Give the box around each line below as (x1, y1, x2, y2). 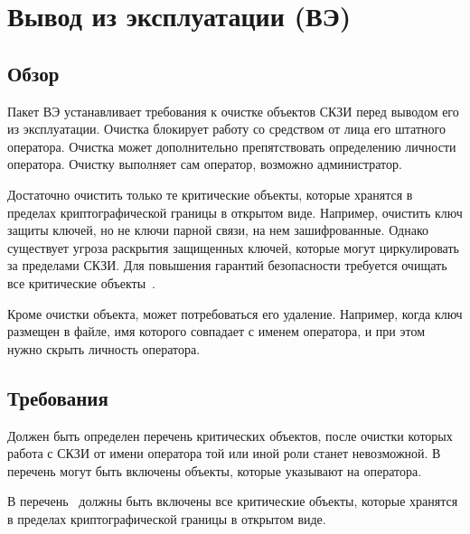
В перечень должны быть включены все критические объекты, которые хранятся (7, 492, 458, 511)
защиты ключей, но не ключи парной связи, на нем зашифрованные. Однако (7, 220, 428, 239)
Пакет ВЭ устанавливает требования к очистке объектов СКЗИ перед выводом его (7, 101, 459, 120)
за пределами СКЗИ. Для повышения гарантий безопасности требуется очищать (7, 256, 447, 275)
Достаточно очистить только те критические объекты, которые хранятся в (7, 184, 413, 203)
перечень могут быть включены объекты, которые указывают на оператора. (7, 461, 422, 480)
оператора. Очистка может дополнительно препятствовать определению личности (7, 136, 456, 155)
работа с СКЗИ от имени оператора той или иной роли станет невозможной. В (7, 444, 441, 463)
